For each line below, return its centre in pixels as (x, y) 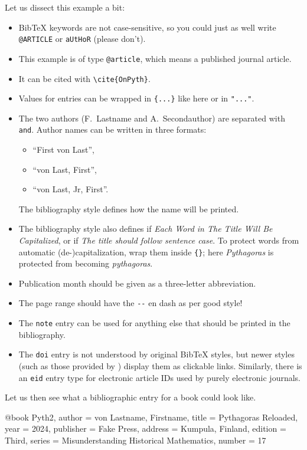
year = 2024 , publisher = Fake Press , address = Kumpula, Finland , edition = (146, 428)
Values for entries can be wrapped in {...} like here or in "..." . (136, 98)
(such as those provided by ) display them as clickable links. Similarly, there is (160, 366)
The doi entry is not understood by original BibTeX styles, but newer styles (156, 354)
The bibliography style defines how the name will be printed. (129, 208)
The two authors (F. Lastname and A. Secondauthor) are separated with (152, 118)
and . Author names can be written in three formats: (112, 129)
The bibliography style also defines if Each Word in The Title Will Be (146, 229)
